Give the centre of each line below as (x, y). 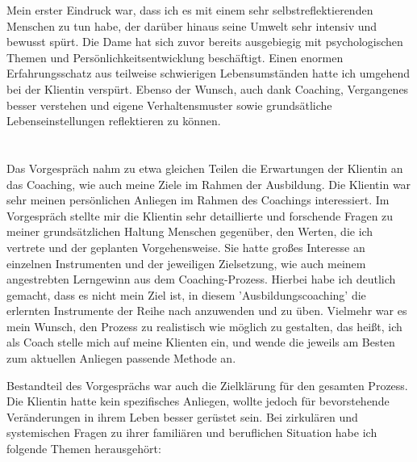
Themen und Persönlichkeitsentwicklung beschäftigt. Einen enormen (175, 57)
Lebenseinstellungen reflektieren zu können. (114, 121)
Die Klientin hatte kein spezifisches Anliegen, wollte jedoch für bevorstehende (198, 401)
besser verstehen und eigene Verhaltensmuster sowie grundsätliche (169, 105)
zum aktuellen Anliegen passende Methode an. (121, 358)
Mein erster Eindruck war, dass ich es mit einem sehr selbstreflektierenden (190, 10)
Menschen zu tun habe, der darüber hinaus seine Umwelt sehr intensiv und (192, 25)
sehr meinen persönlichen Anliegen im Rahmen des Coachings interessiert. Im (198, 200)
